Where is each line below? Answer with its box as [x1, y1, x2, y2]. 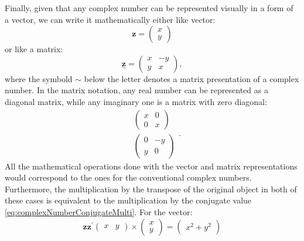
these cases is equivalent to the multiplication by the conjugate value [5, 194, 252, 206]
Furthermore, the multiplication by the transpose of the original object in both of [5, 182, 297, 195]
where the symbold [5, 72, 73, 84]
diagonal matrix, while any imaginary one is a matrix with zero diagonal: [5, 95, 267, 107]
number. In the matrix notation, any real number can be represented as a [5, 84, 268, 96]
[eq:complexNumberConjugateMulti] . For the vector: [5, 206, 193, 218]
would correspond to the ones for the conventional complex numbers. [5, 171, 252, 184]
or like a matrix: [5, 43, 63, 55]
